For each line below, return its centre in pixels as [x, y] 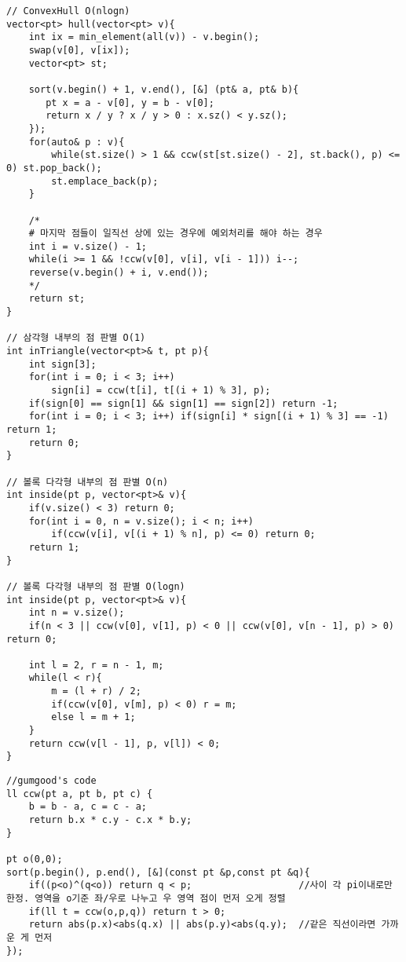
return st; [57, 299]
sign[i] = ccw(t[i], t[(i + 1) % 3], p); [161, 391]
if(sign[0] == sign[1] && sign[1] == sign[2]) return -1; [183, 403]
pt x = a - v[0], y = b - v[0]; [130, 102]
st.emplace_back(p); [105, 181]
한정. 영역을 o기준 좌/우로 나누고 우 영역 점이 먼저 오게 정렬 [146, 898]
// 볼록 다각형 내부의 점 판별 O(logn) [96, 586]
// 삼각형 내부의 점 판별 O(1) [76, 338]
